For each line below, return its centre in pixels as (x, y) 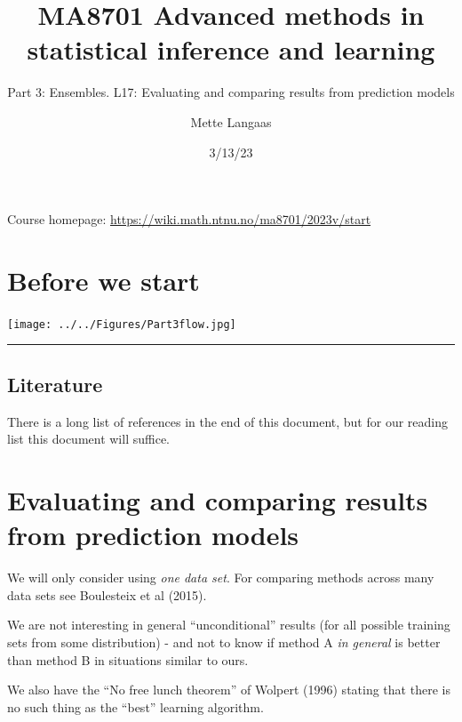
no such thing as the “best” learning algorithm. (135, 706)
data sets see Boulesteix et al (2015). (107, 594)
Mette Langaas (231, 121)
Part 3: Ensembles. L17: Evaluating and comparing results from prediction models (231, 92)
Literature (55, 384)
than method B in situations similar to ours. (128, 659)
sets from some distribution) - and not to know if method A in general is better (224, 642)
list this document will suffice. (88, 439)
